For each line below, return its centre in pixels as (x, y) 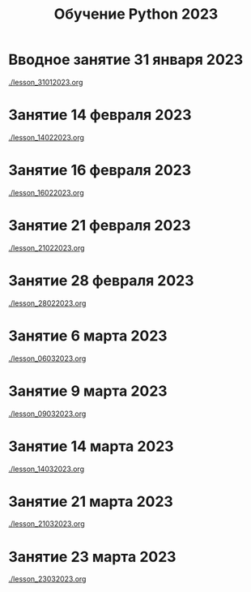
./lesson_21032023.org (47, 524)
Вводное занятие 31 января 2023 (126, 60)
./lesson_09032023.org (47, 414)
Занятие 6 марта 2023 (88, 335)
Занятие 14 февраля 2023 (100, 115)
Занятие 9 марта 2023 (88, 391)
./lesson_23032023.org (47, 579)
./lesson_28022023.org (47, 303)
